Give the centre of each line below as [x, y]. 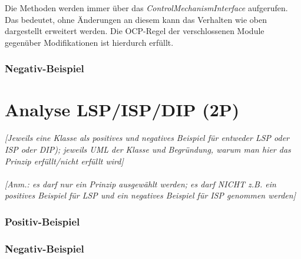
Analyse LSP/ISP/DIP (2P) [122, 110]
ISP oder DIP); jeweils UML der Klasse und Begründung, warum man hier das [148, 149]
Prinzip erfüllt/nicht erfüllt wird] [64, 161]
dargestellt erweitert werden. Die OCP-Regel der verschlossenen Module [135, 31]
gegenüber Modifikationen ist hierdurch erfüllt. [89, 42]
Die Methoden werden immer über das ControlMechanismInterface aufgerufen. [146, 8]
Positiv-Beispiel [42, 221]
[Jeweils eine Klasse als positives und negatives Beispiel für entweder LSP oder [147, 138]
